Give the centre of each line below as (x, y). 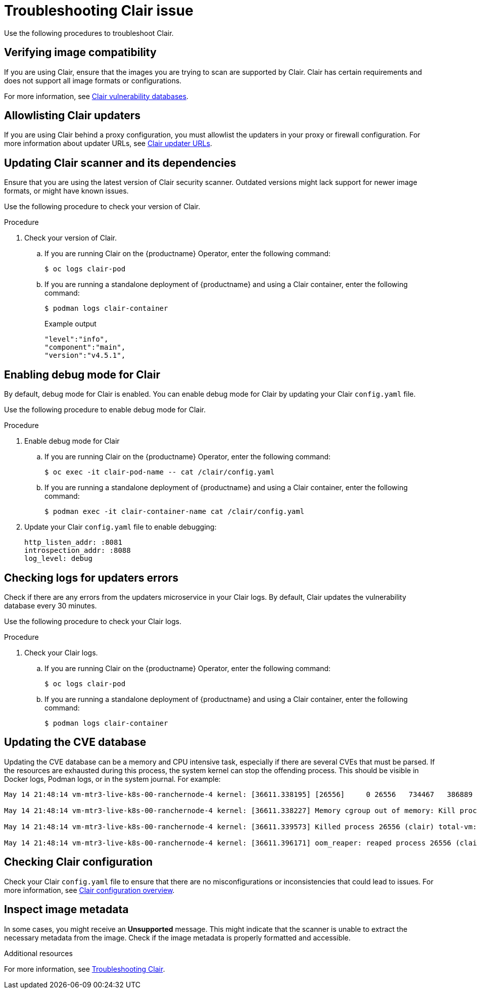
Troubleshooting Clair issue (99, 11)
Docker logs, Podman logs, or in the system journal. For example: (112, 779)
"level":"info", (77, 339)
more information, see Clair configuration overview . (89, 890)
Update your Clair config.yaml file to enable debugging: (121, 527)
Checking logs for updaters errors (91, 578)
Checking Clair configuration (78, 862)
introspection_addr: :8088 (78, 551)
